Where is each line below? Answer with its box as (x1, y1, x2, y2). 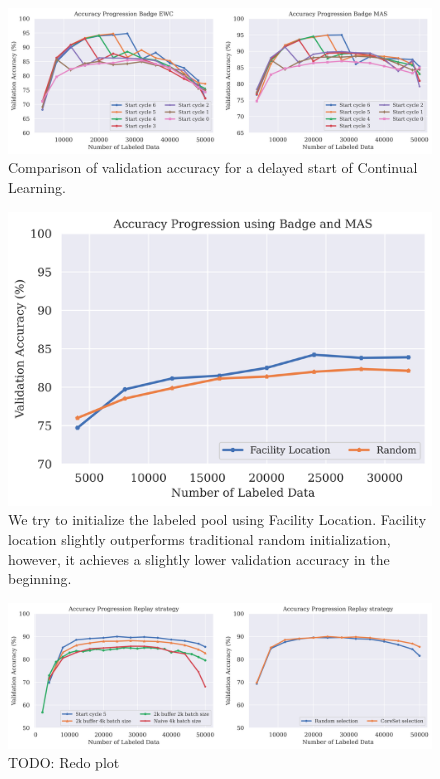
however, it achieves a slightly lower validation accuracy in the (8, 548, 390, 569)
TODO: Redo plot (8, 752, 120, 773)
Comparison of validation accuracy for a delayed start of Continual (8, 157, 418, 178)
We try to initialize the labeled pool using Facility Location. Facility (8, 509, 427, 530)
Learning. (8, 176, 66, 197)
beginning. (8, 568, 72, 589)
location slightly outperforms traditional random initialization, (8, 529, 391, 550)
